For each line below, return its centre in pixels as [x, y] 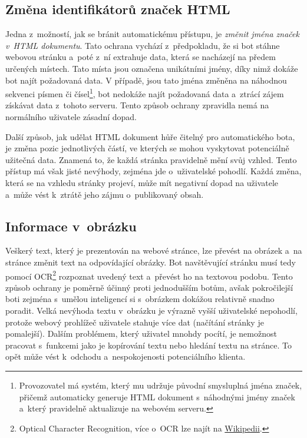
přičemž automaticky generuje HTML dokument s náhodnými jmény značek [157, 396]
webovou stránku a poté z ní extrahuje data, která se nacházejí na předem [141, 57]
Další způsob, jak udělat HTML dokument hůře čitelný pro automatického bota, [150, 136]
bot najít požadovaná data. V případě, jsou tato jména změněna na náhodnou [146, 80]
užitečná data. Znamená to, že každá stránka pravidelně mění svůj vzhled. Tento [151, 159]
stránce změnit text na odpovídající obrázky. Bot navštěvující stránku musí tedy [151, 262]
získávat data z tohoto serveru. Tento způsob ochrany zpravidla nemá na [137, 105]
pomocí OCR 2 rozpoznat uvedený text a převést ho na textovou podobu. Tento [149, 275]
